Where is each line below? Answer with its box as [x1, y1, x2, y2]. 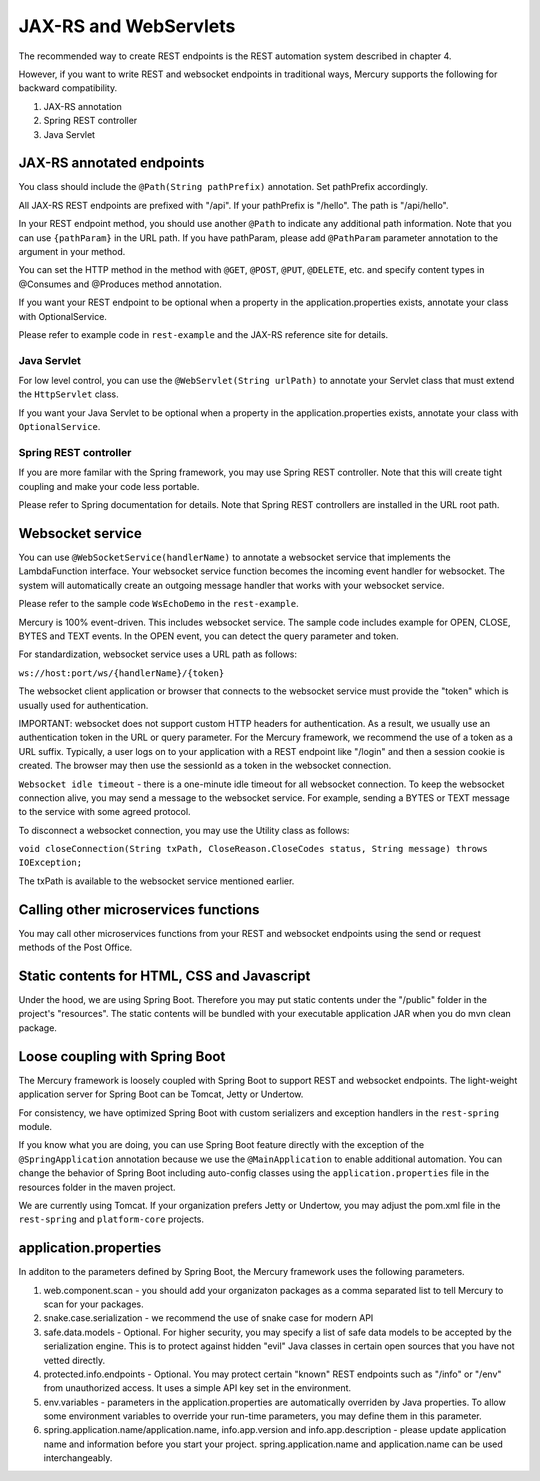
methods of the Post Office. [18, 941, 133, 954]
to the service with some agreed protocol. [18, 806, 191, 818]
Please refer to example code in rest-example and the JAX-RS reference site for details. [18, 328, 389, 340]
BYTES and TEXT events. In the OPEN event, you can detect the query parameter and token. [18, 630, 399, 642]
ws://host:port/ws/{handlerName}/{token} [18, 667, 225, 679]
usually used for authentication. [18, 699, 149, 711]
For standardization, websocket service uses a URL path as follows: [18, 648, 298, 660]
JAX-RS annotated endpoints [18, 155, 205, 172]
